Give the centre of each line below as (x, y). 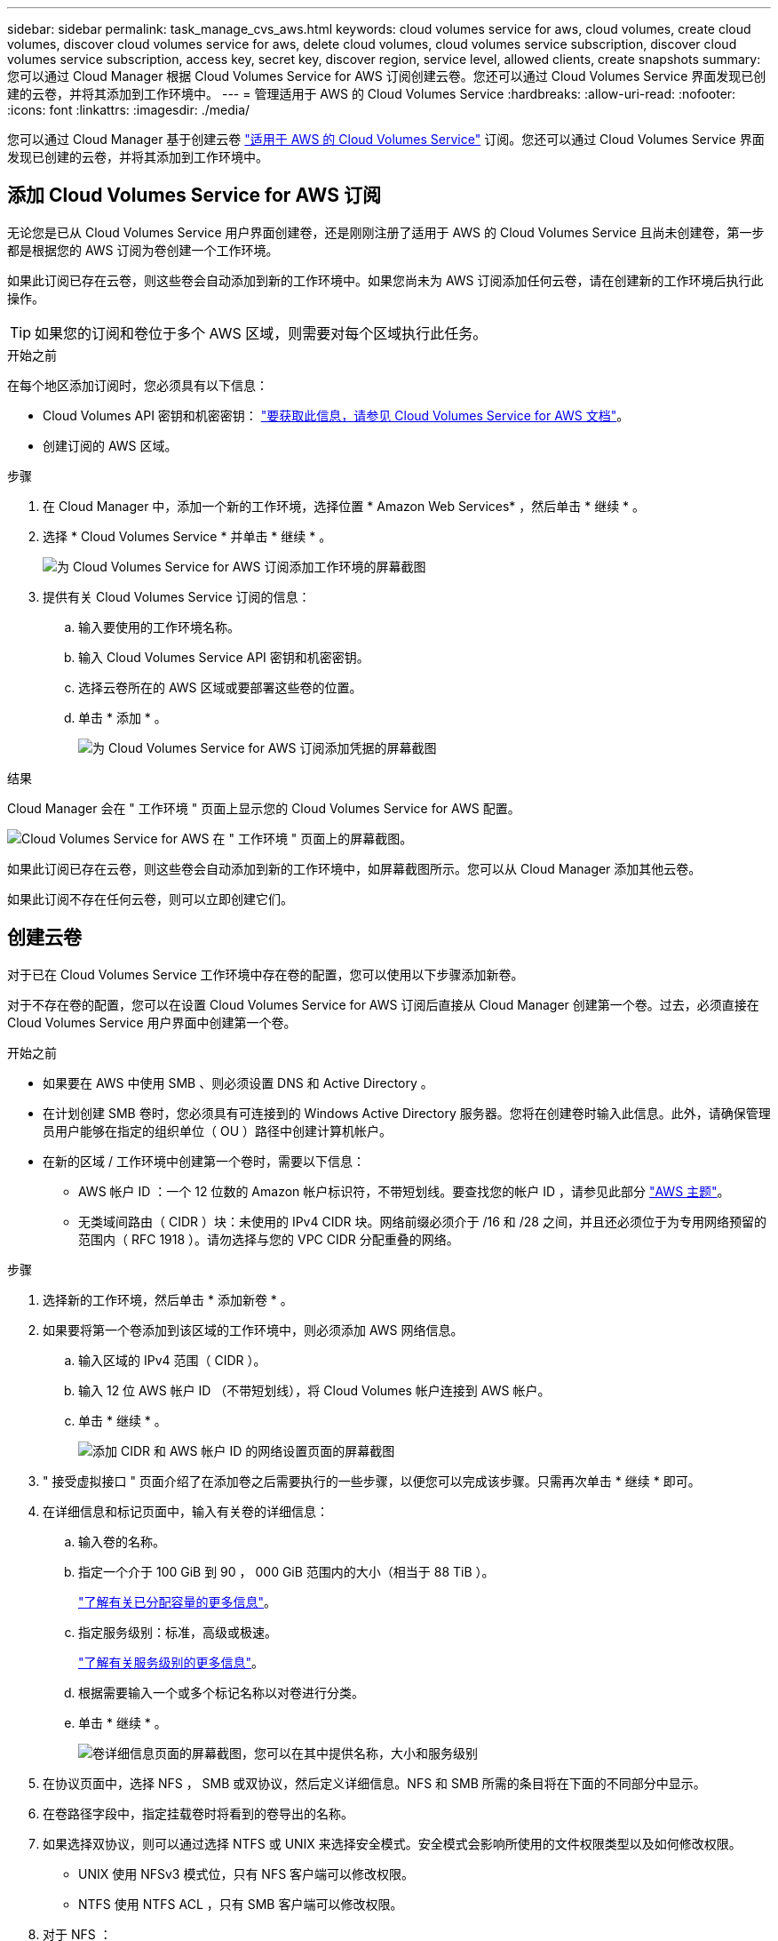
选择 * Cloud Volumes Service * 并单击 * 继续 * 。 (187, 536)
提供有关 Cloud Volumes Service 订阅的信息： (177, 596)
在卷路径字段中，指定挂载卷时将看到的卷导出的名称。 (198, 1813)
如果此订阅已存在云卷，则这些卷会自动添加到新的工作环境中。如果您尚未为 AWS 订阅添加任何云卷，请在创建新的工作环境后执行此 (385, 280)
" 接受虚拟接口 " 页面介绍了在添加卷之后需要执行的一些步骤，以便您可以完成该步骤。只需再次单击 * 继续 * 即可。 (372, 1481)
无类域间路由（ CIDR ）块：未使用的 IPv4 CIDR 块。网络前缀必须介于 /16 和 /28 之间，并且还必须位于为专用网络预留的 (422, 1221)
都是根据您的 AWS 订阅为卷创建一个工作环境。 (143, 250)
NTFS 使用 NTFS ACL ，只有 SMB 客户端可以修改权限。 (241, 1904)
